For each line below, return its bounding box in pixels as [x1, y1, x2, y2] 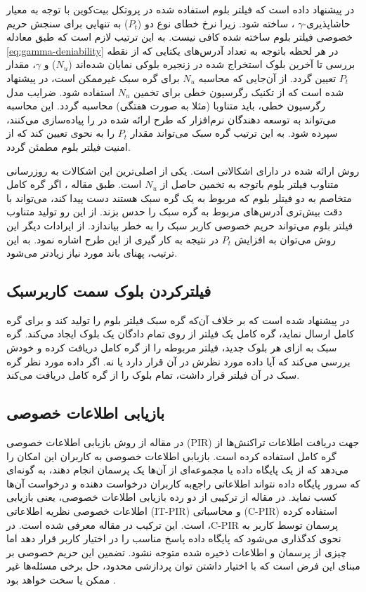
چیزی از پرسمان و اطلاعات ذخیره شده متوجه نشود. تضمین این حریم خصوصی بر [6, 544, 347, 559]
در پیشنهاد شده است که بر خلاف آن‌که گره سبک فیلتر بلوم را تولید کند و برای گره [6, 312, 350, 327]
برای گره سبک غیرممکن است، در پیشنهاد [6, 70, 180, 85]
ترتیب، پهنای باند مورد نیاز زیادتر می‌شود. [6, 245, 178, 260]
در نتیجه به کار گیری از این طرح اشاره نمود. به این [6, 231, 219, 246]
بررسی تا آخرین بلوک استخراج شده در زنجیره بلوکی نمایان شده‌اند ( [68, 57, 355, 72]
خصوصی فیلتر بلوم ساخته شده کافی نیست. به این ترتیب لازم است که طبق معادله [6, 29, 353, 44]
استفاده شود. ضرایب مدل [6, 84, 115, 99]
